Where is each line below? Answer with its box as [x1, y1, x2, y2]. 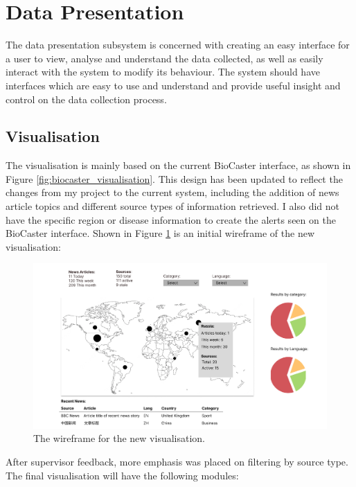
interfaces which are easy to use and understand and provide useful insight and [6, 78, 341, 92]
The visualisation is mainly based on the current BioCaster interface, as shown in [6, 158, 351, 172]
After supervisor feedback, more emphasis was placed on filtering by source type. [6, 454, 348, 468]
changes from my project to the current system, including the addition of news [6, 185, 339, 200]
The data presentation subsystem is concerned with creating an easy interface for [6, 37, 350, 52]
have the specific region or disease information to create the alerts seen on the [6, 212, 336, 227]
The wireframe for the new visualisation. [33, 431, 205, 445]
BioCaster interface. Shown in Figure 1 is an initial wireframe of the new [6, 226, 315, 240]
